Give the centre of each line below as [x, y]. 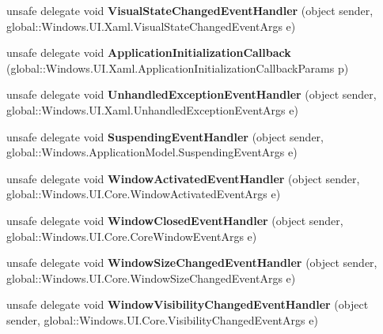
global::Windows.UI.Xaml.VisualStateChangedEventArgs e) [151, 26]
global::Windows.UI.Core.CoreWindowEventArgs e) [132, 236]
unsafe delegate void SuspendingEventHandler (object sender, [165, 136]
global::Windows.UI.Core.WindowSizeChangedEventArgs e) [151, 278]
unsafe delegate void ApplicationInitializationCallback [149, 53]
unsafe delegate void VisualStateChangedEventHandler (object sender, [190, 10]
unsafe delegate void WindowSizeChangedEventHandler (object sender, [192, 263]
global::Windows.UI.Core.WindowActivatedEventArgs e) [144, 194]
